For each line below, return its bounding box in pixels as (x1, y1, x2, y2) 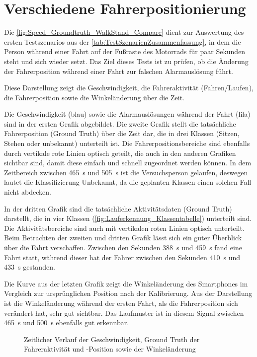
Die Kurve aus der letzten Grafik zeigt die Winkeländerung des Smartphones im (4, 278, 248, 288)
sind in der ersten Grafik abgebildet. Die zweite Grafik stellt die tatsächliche (4, 118, 236, 129)
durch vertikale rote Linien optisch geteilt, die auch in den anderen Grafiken (4, 147, 236, 158)
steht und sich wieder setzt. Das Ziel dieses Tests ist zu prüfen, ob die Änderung (4, 56, 249, 66)
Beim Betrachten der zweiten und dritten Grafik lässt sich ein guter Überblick (4, 232, 242, 243)
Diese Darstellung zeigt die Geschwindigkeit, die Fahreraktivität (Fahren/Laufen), (4, 82, 254, 93)
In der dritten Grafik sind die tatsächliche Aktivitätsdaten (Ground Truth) (4, 203, 232, 214)
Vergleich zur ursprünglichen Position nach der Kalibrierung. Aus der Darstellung (4, 288, 253, 298)
